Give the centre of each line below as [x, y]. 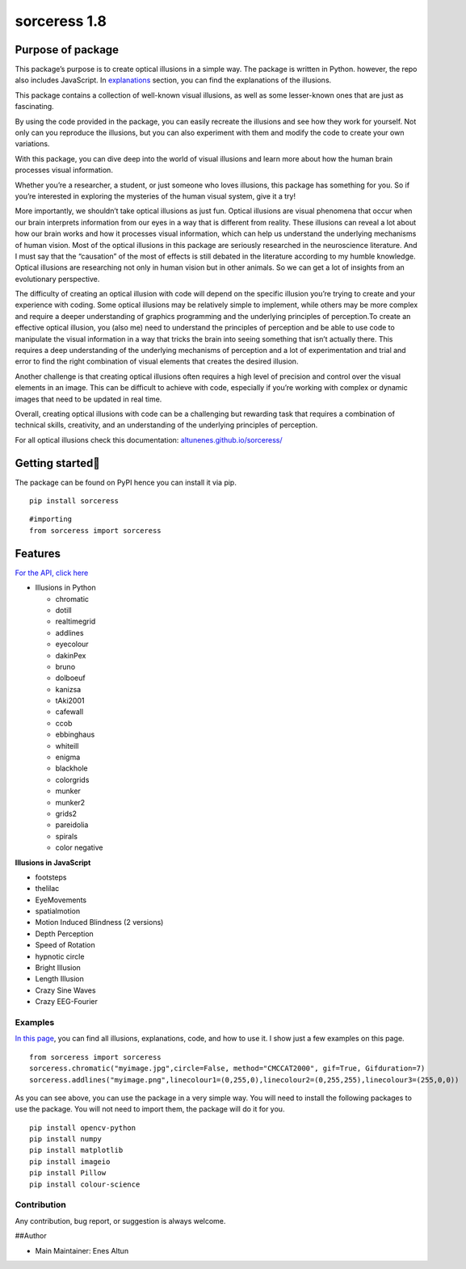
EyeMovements [61, 900]
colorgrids [72, 779]
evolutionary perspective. [57, 279]
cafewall [69, 712]
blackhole [71, 768]
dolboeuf [70, 678]
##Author [31, 1236]
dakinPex [71, 655]
